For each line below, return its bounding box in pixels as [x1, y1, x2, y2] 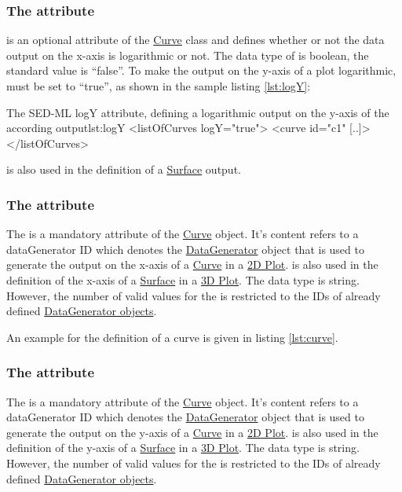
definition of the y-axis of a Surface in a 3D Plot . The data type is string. [6, 439, 360, 456]
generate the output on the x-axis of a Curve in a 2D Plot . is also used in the [6, 256, 378, 273]
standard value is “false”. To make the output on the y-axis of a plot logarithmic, [6, 62, 397, 79]
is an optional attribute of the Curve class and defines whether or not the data [6, 31, 385, 48]
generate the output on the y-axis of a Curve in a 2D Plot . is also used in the [6, 424, 378, 440]
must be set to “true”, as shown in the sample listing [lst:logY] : [6, 78, 311, 94]
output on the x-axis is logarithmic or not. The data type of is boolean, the [6, 46, 369, 63]
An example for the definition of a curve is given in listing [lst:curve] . [6, 329, 338, 345]
